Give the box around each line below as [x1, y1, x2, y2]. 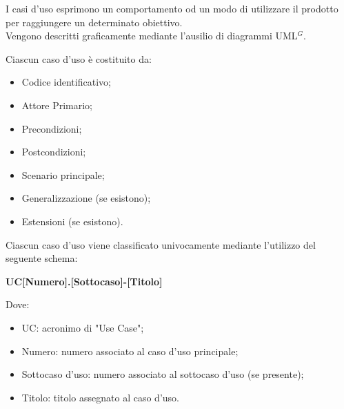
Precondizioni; [21, 121, 82, 135]
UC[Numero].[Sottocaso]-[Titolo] [6, 274, 163, 288]
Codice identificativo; [21, 75, 111, 89]
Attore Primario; [21, 97, 93, 112]
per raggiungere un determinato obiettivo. [6, 15, 183, 29]
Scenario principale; [21, 167, 105, 182]
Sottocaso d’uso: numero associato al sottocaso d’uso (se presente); [21, 367, 304, 381]
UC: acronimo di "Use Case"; [21, 320, 144, 334]
